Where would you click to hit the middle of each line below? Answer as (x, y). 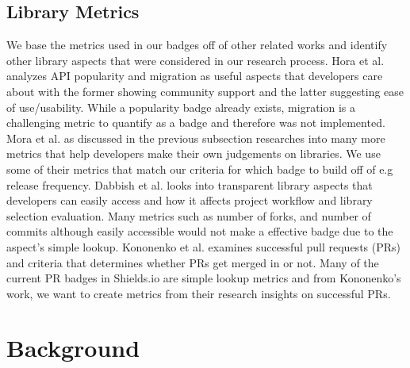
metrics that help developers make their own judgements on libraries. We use (194, 153)
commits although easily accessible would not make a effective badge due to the (200, 231)
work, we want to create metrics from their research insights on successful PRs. (199, 293)
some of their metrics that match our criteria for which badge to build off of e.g (200, 169)
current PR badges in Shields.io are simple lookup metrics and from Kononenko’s (204, 278)
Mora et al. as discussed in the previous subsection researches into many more (196, 138)
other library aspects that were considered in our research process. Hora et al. (195, 60)
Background (73, 348)
